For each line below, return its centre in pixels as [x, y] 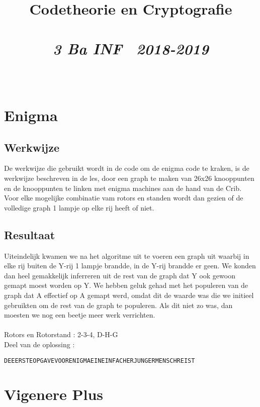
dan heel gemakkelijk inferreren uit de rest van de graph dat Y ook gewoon [120, 275]
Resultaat [30, 234]
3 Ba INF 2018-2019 [131, 48]
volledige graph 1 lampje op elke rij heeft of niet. [79, 207]
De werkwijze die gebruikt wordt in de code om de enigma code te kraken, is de [127, 168]
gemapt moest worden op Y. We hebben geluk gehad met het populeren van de [126, 285]
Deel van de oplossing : [39, 344]
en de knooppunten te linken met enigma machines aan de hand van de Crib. [123, 188]
